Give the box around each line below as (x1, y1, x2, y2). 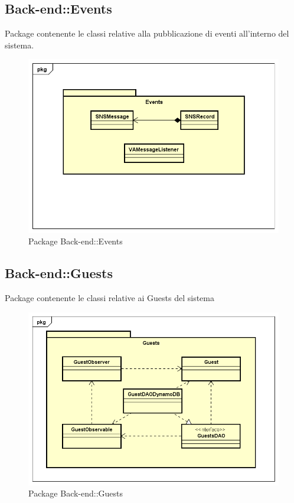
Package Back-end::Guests (28, 487, 123, 499)
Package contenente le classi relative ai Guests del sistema (5, 291, 214, 303)
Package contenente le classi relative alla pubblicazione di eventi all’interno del (5, 27, 289, 40)
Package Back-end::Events (28, 235, 123, 247)
